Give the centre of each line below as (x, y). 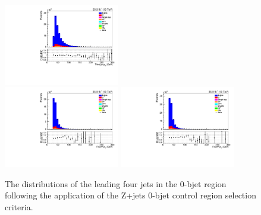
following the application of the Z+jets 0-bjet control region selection (130, 195)
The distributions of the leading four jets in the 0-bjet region (116, 183)
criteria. (19, 207)
